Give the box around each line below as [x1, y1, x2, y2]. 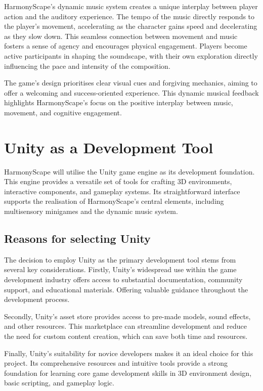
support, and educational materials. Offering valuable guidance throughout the [4, 284, 248, 294]
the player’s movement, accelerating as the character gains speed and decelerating [4, 21, 257, 31]
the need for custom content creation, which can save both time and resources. [4, 330, 248, 341]
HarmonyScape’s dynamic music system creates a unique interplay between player [4, 1, 258, 11]
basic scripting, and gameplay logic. [4, 377, 114, 388]
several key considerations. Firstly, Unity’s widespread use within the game [4, 264, 237, 275]
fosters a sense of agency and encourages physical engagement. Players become [4, 40, 247, 51]
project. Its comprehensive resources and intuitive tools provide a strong [4, 358, 228, 368]
